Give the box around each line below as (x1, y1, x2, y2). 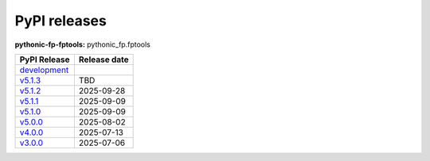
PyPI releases (14, 12, 107, 29)
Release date (78, 54, 129, 65)
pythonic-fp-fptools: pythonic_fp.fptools (14, 40, 150, 49)
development (19, 64, 69, 75)
